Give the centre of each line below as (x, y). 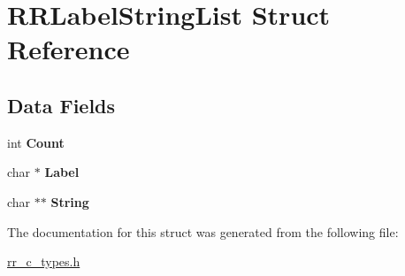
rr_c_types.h (44, 261)
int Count (36, 142)
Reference (69, 49)
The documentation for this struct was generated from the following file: (203, 231)
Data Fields (61, 105)
